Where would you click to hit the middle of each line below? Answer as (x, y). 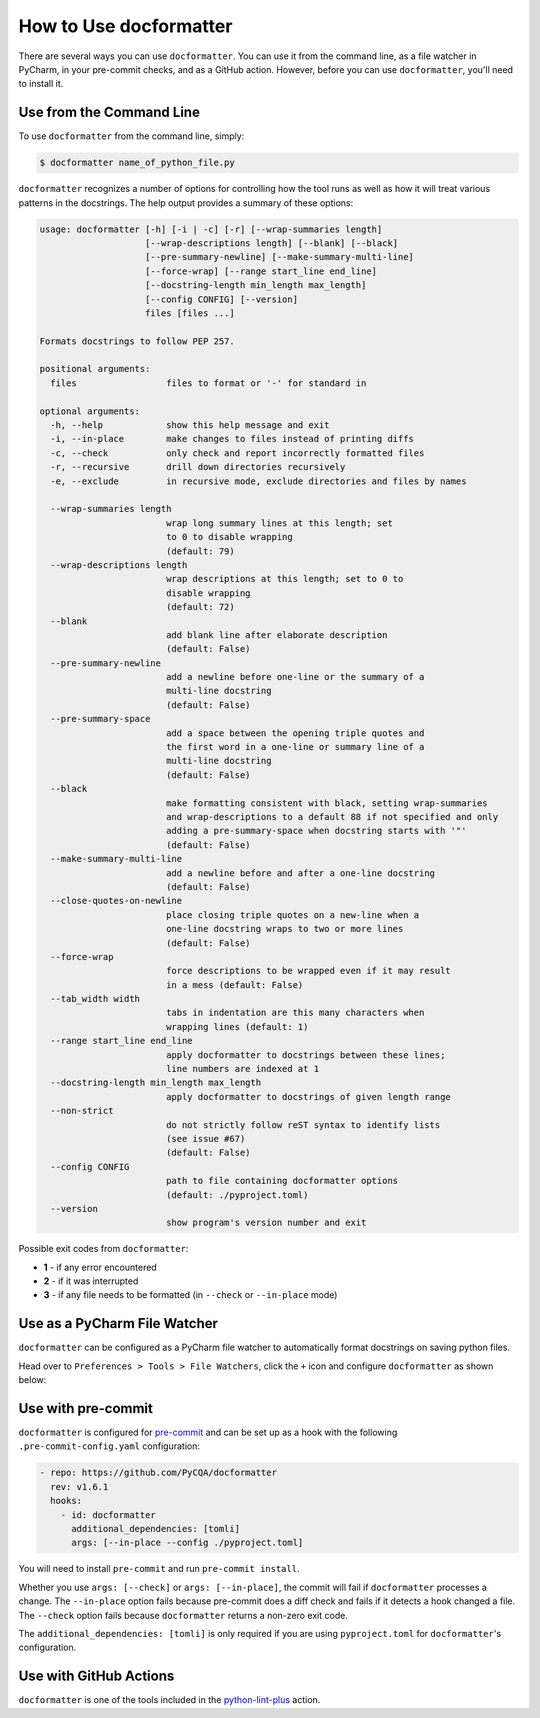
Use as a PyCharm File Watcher (118, 1323)
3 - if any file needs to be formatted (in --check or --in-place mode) (190, 1295)
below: (32, 1380)
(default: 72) (200, 607)
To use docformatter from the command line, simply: (131, 136)
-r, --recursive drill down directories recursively (198, 467)
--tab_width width (95, 999)
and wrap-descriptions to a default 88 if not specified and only (332, 816)
